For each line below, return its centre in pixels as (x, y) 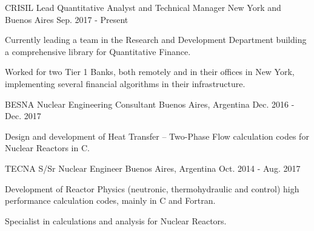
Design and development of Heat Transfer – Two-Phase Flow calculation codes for (157, 136)
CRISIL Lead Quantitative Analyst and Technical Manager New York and (143, 7)
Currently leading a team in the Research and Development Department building (156, 40)
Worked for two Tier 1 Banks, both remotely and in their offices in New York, (150, 72)
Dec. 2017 (23, 116)
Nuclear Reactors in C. (47, 148)
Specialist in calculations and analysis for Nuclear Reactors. (116, 220)
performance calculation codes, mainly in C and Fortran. (110, 200)
